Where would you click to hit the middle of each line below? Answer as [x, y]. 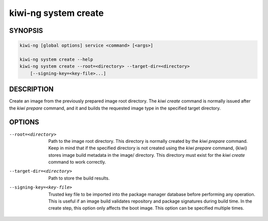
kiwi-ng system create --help [56, 59]
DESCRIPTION [32, 89]
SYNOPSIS [26, 31]
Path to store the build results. [79, 178]
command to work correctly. [77, 162]
